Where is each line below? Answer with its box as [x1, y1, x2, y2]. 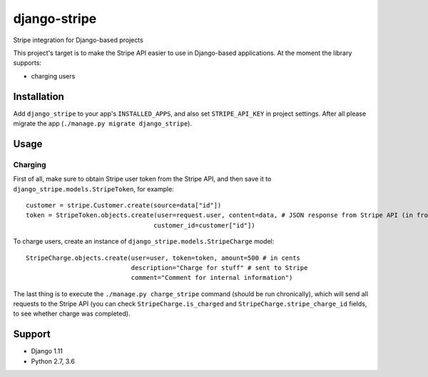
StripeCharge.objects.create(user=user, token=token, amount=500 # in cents [26, 253, 301, 262]
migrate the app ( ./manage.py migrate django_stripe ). [13, 119, 193, 128]
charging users [31, 71, 76, 80]
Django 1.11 [31, 347, 63, 356]
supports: [13, 59, 42, 67]
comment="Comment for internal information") [131, 273, 293, 282]
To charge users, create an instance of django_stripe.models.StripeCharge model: [13, 237, 275, 246]
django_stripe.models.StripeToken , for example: [13, 184, 174, 193]
